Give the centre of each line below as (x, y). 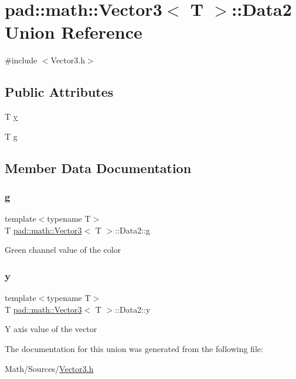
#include (21, 60)
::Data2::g (132, 230)
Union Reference (74, 32)
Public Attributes (59, 92)
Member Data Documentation (98, 167)
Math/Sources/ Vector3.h (49, 368)
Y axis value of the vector (51, 329)
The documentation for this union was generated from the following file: (134, 349)
